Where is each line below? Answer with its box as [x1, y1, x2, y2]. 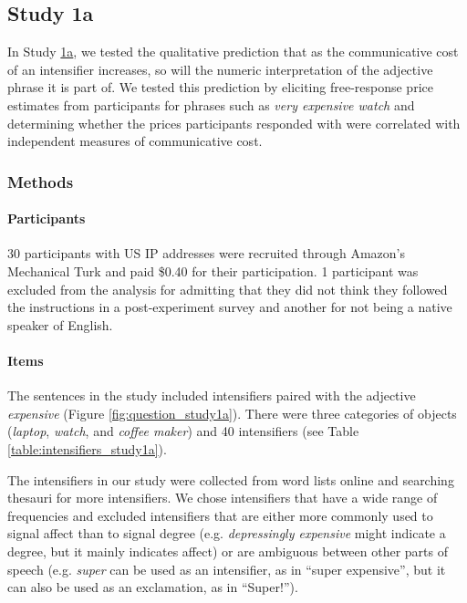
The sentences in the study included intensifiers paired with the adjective [7, 386, 416, 405]
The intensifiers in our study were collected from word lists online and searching [7, 470, 454, 489]
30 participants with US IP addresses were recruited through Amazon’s [7, 244, 405, 263]
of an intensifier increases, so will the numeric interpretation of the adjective [7, 59, 433, 78]
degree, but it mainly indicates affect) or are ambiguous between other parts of [7, 541, 449, 560]
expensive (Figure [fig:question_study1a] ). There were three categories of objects [7, 403, 457, 422]
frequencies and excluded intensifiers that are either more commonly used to [7, 505, 433, 525]
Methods [7, 170, 74, 192]
